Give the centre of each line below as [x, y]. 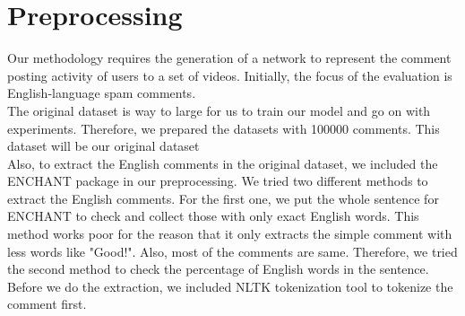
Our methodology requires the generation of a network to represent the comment [229, 58]
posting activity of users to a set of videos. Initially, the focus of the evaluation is [230, 75]
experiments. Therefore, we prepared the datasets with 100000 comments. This [224, 128]
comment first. [47, 304]
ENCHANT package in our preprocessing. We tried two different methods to [218, 181]
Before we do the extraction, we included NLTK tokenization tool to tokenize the [230, 286]
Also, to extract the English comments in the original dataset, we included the [223, 163]
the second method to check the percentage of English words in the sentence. [218, 269]
